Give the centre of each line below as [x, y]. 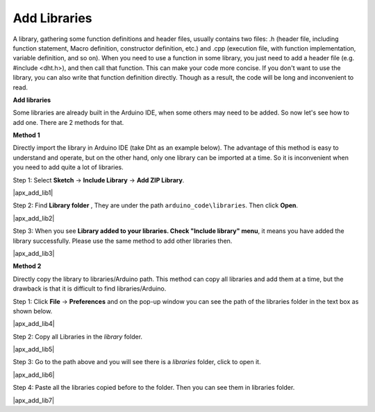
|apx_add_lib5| [34, 350]
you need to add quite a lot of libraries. [68, 167]
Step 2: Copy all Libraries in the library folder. [77, 336]
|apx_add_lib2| [34, 218]
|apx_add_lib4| [34, 324]
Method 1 [27, 135]
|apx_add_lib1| [33, 193]
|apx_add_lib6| [34, 375]
